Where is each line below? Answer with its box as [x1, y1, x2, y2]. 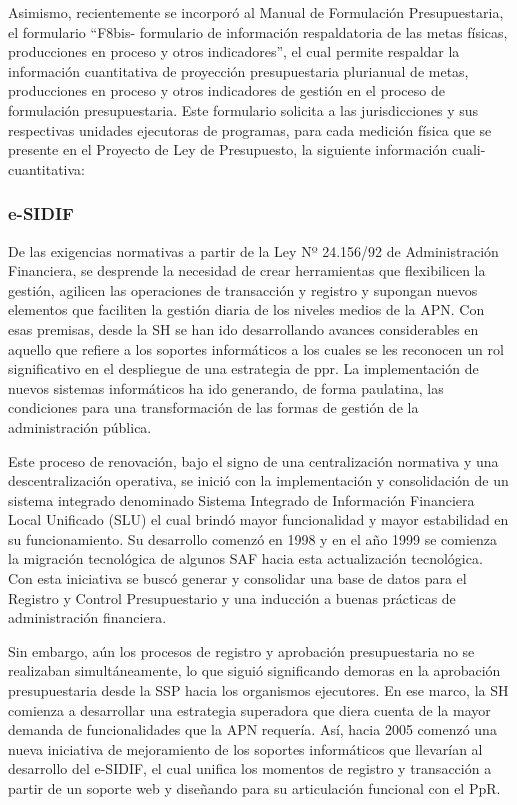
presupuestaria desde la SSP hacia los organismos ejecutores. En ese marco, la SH [8, 680, 509, 701]
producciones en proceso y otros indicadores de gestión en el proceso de [8, 80, 445, 101]
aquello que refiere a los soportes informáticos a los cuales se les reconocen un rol [8, 338, 504, 359]
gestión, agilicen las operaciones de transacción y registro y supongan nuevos [8, 279, 478, 300]
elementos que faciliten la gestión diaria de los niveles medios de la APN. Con [8, 299, 485, 320]
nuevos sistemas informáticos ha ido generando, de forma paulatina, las [8, 377, 444, 398]
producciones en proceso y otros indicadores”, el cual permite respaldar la [8, 41, 460, 62]
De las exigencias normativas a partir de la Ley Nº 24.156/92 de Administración [8, 240, 499, 261]
